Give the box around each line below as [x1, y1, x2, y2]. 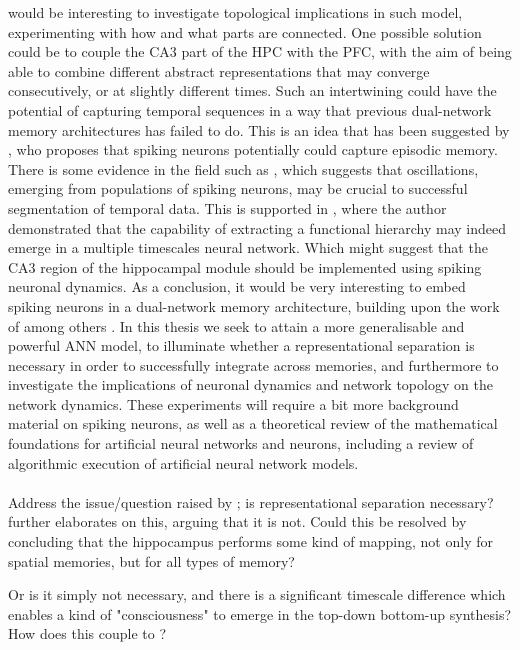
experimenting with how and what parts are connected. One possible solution [8, 21, 482, 42]
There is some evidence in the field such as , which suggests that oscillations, [8, 158, 479, 179]
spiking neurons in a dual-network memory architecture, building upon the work [8, 295, 500, 316]
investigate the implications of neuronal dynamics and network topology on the [8, 374, 493, 395]
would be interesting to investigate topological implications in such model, [8, 2, 463, 22]
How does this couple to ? [8, 623, 167, 644]
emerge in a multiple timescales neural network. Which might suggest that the [8, 237, 488, 258]
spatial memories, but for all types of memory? [8, 550, 295, 571]
